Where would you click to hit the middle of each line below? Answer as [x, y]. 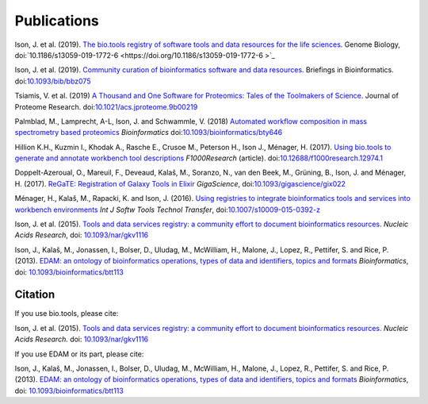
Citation [35, 295]
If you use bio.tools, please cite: [67, 314]
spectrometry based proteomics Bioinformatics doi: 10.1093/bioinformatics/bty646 [149, 133]
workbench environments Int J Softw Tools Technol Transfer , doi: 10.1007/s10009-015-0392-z [168, 210]
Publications [57, 21]
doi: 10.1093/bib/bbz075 [53, 81]
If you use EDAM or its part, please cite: [79, 354]
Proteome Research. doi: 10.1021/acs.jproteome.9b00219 [106, 106]
